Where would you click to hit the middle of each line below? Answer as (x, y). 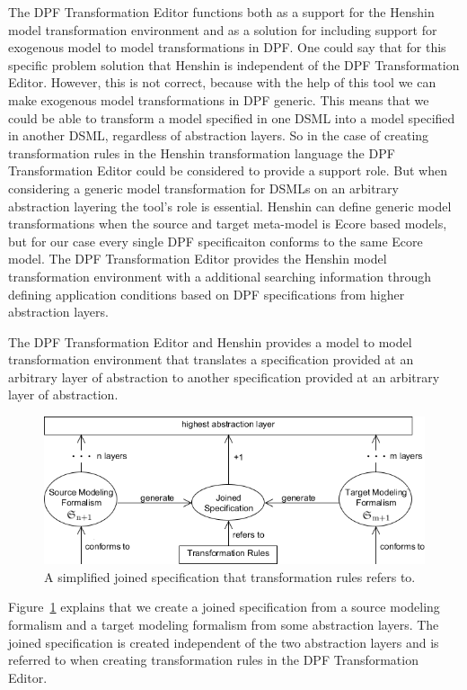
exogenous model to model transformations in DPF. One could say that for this (227, 47)
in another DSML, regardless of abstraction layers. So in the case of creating (219, 135)
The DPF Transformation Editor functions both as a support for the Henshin (221, 12)
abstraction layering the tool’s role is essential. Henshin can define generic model (230, 206)
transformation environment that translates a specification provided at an (211, 359)
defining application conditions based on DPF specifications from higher (207, 294)
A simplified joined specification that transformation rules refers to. (230, 576)
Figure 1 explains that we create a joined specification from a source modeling (224, 607)
